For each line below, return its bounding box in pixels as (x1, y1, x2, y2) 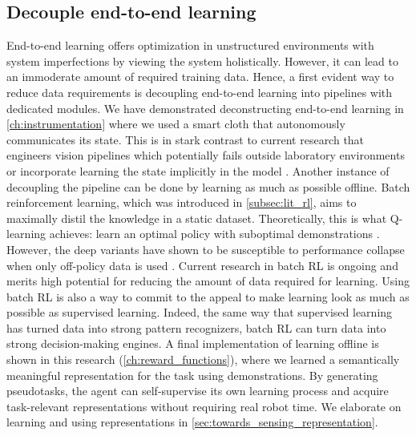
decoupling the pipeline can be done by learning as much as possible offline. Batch (6, 178, 410, 195)
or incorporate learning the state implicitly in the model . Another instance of (6, 162, 390, 179)
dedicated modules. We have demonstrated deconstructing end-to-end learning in (6, 99, 404, 116)
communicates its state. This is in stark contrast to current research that (6, 131, 365, 147)
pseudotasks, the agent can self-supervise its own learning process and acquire (6, 382, 389, 399)
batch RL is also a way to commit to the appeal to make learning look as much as (6, 288, 410, 305)
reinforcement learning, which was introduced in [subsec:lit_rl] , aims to (6, 194, 357, 211)
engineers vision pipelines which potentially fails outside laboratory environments (6, 147, 405, 163)
